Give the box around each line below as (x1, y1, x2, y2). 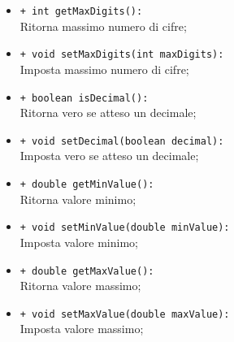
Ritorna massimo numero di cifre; (19, 17, 187, 34)
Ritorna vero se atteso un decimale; (19, 104, 197, 121)
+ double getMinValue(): (19, 179, 154, 190)
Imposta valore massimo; (19, 320, 144, 337)
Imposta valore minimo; (19, 233, 138, 250)
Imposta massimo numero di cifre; (19, 60, 189, 77)
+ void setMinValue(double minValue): (19, 222, 230, 234)
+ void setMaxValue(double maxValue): (19, 308, 230, 320)
